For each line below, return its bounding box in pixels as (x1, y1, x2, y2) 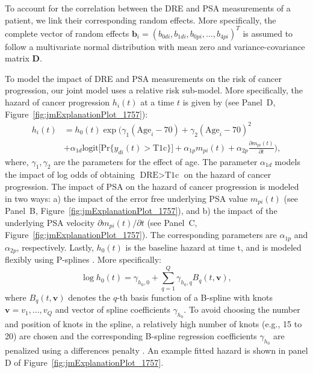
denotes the (68, 290, 111, 303)
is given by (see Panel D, (182, 96, 276, 108)
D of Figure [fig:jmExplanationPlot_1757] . (5, 356, 164, 368)
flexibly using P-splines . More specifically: (5, 252, 161, 265)
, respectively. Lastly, (16, 240, 94, 253)
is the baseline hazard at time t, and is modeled (125, 240, 302, 253)
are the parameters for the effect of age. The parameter (54, 155, 258, 168)
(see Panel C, (147, 216, 197, 228)
